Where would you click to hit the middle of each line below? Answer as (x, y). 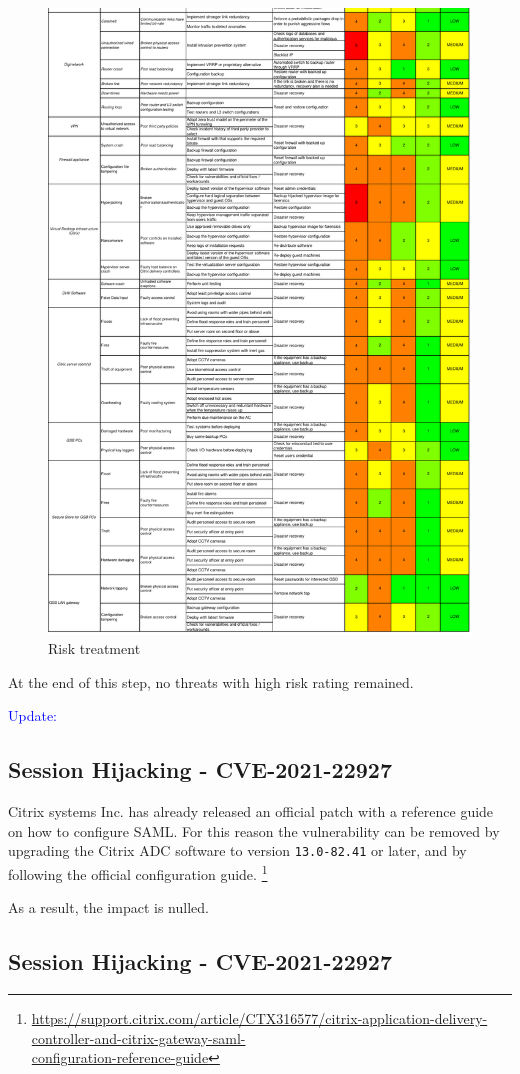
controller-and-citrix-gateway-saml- (138, 1037)
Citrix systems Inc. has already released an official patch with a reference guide (251, 811)
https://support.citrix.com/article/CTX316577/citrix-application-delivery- (259, 1017)
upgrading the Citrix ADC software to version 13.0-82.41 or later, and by (237, 850)
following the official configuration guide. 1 (138, 872)
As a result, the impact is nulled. (108, 907)
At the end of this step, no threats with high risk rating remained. (211, 681)
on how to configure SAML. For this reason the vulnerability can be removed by (254, 830)
